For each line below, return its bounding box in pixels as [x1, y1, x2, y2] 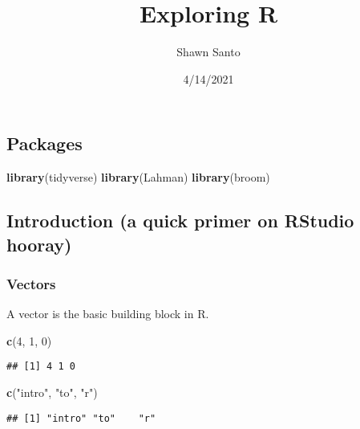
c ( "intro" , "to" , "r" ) [6, 383, 98, 400]
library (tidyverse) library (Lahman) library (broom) [6, 169, 270, 186]
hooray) [6, 231, 72, 256]
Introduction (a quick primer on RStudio [6, 208, 354, 233]
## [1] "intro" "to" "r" [6, 412, 156, 424]
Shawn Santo [176, 43, 241, 60]
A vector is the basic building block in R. [6, 305, 209, 322]
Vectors [6, 273, 56, 293]
